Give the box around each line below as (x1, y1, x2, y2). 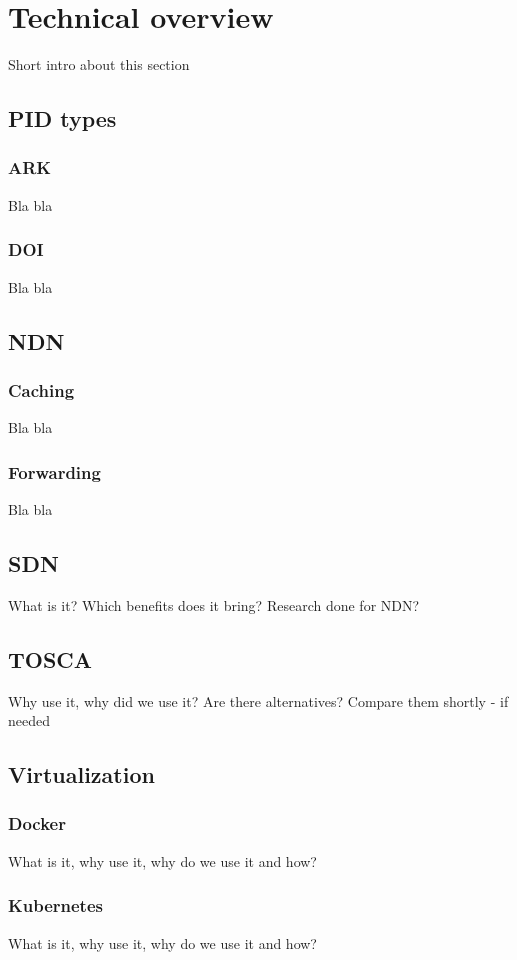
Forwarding (8, 459, 101, 484)
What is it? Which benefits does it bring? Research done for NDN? (8, 594, 420, 615)
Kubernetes (8, 893, 103, 918)
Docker (8, 811, 66, 836)
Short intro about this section (8, 54, 190, 75)
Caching (8, 377, 75, 402)
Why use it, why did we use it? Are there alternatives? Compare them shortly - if (8, 690, 509, 711)
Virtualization (8, 759, 155, 790)
